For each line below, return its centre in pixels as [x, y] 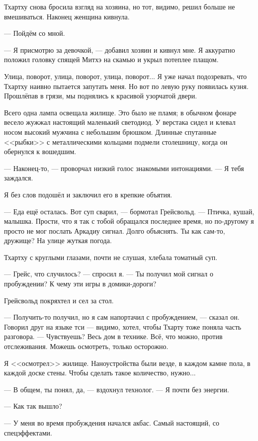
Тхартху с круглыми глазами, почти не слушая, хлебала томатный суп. [111, 257]
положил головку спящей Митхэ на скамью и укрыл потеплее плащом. [111, 59]
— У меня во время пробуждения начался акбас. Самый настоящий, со [112, 423]
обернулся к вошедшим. [40, 151]
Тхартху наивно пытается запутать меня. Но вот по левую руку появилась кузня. [126, 86]
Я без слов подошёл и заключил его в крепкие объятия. [88, 194]
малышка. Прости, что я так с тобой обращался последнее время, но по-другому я [129, 221]
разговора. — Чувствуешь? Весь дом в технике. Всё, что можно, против [113, 336]
